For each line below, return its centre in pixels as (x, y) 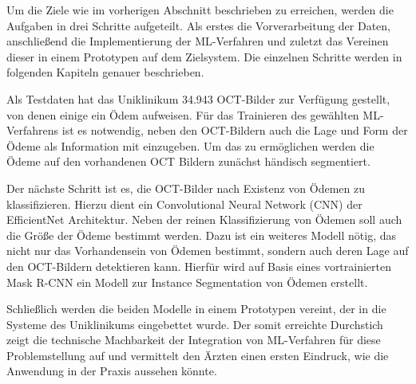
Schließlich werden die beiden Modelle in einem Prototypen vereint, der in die (196, 309)
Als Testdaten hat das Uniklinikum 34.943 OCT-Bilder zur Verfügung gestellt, (198, 98)
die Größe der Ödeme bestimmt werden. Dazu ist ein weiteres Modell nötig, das (201, 235)
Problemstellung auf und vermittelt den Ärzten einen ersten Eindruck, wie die (198, 355)
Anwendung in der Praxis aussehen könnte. (112, 371)
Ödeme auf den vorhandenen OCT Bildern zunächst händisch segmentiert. (188, 161)
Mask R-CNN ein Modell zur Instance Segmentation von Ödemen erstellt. (187, 282)
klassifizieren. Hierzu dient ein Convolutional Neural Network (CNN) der (184, 204)
